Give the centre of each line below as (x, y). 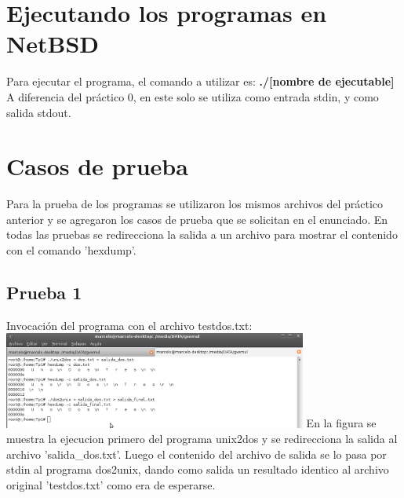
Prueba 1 (44, 292)
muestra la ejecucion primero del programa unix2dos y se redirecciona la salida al (202, 439)
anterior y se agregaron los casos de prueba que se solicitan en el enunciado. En (197, 219)
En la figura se (341, 423)
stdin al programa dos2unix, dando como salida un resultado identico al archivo (198, 469)
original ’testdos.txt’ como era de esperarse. (111, 485)
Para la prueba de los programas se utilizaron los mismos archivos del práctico (195, 204)
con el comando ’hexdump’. (71, 250)
